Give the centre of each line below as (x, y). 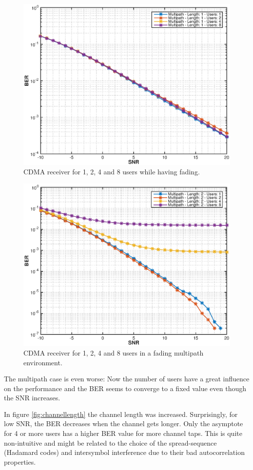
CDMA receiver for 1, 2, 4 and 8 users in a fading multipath (114, 352)
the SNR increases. (32, 398)
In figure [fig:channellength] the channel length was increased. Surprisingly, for (121, 414)
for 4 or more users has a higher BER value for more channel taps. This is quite (123, 433)
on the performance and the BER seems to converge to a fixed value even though (125, 388)
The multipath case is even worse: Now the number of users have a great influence (127, 379)
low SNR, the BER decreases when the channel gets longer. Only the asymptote (124, 423)
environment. (43, 362)
